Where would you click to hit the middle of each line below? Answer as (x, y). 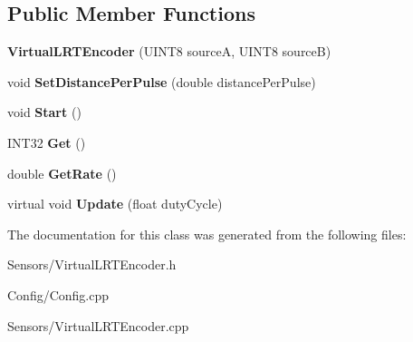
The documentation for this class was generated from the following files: (207, 234)
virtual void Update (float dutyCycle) (115, 204)
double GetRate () (62, 173)
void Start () (44, 112)
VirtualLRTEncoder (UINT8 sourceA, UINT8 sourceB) (169, 51)
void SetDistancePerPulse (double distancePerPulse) (162, 81)
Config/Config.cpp (58, 294)
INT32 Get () (47, 142)
